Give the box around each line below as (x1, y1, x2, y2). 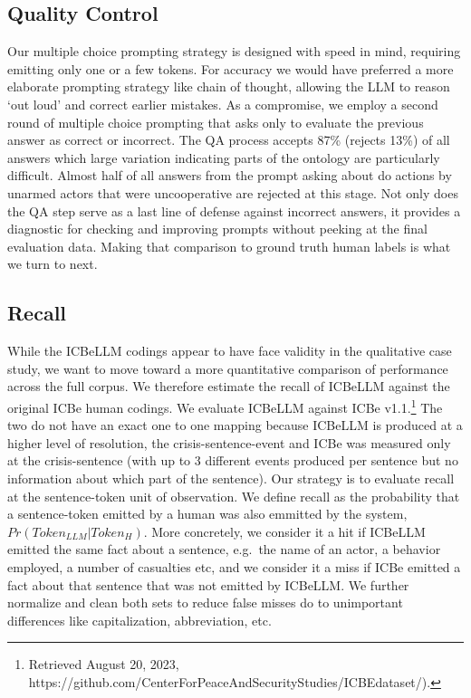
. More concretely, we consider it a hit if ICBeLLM (143, 521, 426, 540)
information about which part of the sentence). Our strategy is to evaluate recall (7, 468, 455, 487)
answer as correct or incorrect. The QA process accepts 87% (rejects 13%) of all (7, 130, 450, 149)
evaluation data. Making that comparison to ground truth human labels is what (7, 236, 451, 255)
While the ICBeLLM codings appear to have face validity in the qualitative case (7, 341, 452, 360)
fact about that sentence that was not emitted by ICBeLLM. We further (7, 575, 409, 594)
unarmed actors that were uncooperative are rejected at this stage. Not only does (7, 183, 458, 202)
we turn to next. (7, 254, 98, 273)
